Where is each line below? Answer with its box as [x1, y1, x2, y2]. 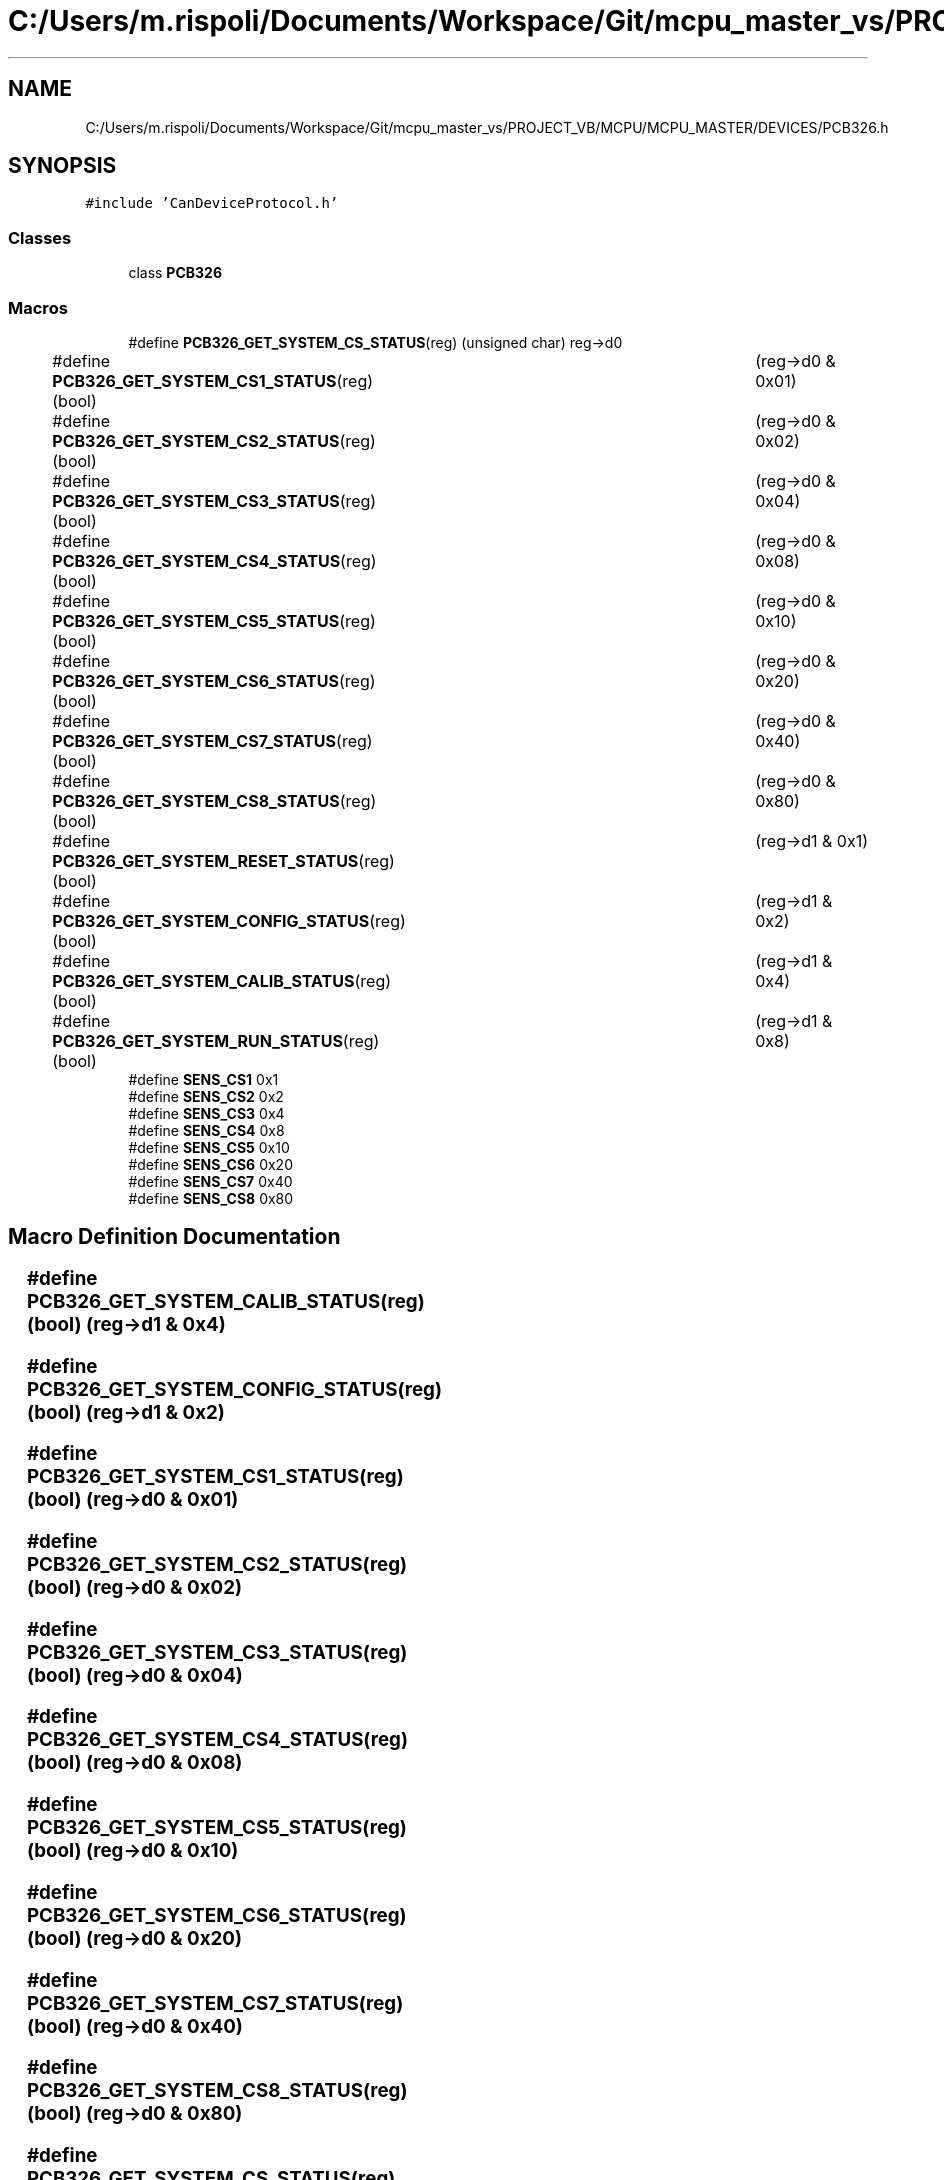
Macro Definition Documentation [8, 1224, 341, 1250]
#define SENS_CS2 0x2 [128, 1087, 284, 1105]
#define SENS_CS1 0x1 [128, 1070, 279, 1088]
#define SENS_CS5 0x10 [128, 1138, 290, 1156]
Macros [8, 297, 68, 318]
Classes [8, 227, 72, 248]
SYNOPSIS [8, 153, 117, 179]
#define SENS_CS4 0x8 [128, 1121, 285, 1139]
